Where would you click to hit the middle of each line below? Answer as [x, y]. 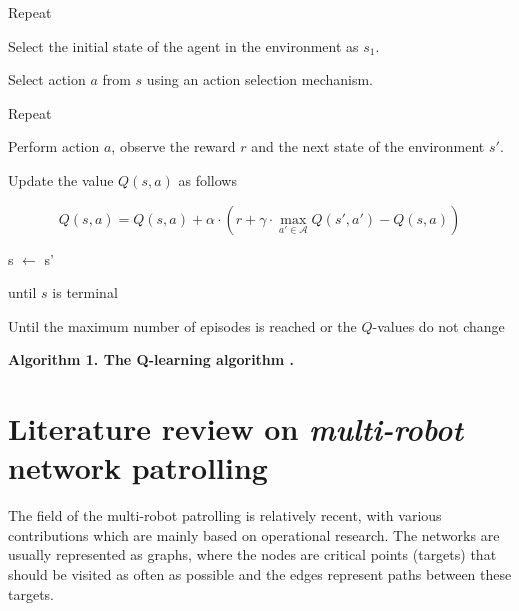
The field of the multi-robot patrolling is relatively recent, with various [225, 515]
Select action [47, 79]
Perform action [54, 146]
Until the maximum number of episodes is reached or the [182, 325]
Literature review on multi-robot [236, 429]
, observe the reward [173, 146]
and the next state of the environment [368, 146]
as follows [207, 179]
